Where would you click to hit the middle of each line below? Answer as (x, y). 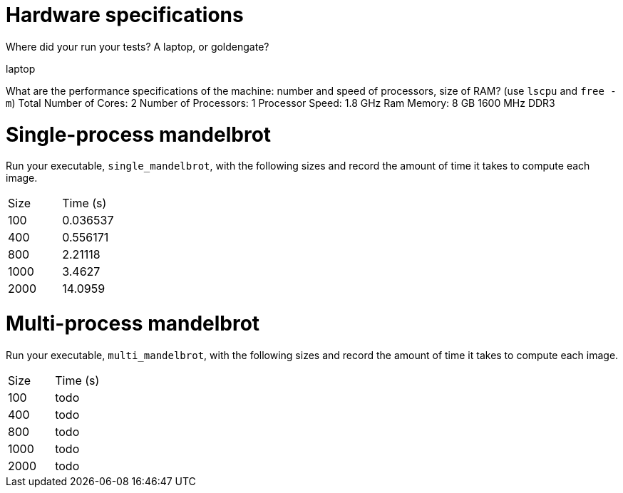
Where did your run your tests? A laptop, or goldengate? (138, 46)
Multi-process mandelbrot (133, 323)
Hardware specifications (125, 15)
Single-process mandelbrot (139, 134)
